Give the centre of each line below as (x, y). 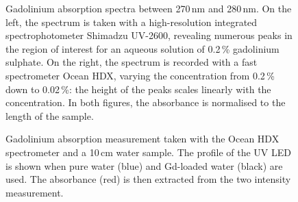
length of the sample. (50, 115)
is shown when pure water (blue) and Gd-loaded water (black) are (144, 165)
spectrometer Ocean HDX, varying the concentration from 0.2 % (140, 75)
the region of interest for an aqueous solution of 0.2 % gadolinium (142, 48)
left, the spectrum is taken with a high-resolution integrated (132, 22)
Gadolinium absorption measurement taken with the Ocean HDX (142, 139)
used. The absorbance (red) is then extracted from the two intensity (148, 179)
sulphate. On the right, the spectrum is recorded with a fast (132, 62)
